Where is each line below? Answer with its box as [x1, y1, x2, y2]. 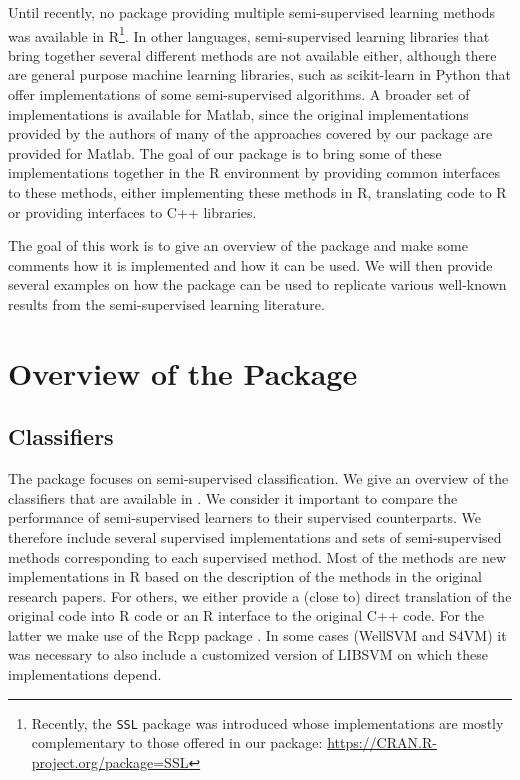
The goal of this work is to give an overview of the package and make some [8, 235, 468, 256]
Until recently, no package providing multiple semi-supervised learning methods [8, 2, 495, 22]
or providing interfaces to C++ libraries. [8, 201, 257, 222]
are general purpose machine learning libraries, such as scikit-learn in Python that [8, 64, 511, 85]
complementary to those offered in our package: [31, 732, 323, 753]
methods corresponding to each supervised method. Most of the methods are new [8, 546, 506, 567]
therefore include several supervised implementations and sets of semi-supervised [8, 526, 502, 547]
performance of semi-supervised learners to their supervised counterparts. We [8, 507, 482, 528]
